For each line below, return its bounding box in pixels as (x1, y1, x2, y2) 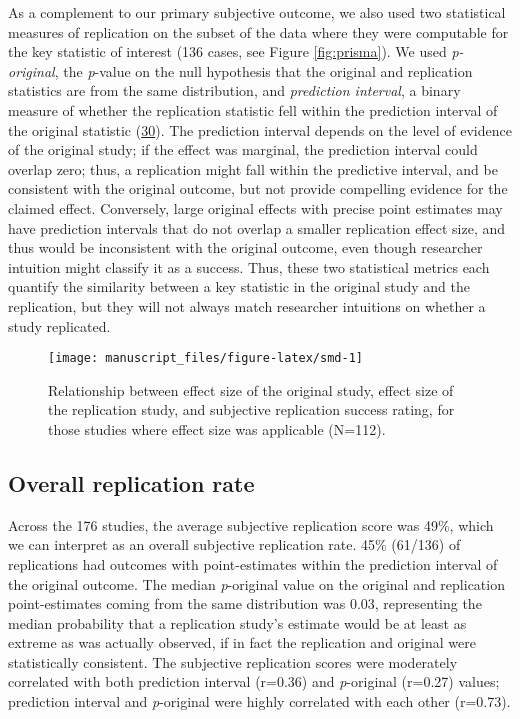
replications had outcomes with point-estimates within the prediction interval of (8, 553, 498, 574)
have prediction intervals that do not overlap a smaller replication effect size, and (8, 217, 506, 238)
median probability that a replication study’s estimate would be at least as (8, 612, 467, 633)
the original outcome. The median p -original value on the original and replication (8, 573, 505, 594)
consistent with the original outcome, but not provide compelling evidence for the (8, 178, 508, 199)
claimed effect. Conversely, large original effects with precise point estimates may (8, 197, 503, 218)
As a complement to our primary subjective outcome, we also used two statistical (8, 2, 506, 22)
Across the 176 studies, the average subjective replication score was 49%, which (8, 514, 494, 535)
